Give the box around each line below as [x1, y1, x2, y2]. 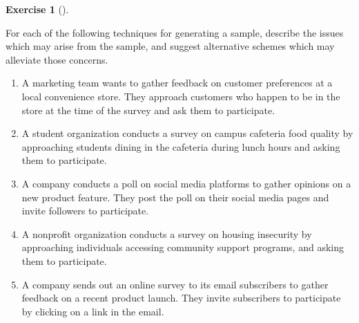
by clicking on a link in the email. [21, 304, 164, 318]
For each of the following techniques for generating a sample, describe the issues [6, 25, 344, 39]
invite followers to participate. [21, 203, 149, 218]
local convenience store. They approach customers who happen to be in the [21, 89, 340, 103]
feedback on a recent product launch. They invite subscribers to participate [21, 290, 341, 305]
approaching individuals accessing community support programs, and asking [21, 240, 344, 255]
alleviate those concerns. [6, 52, 108, 66]
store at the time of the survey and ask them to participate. [21, 102, 275, 117]
